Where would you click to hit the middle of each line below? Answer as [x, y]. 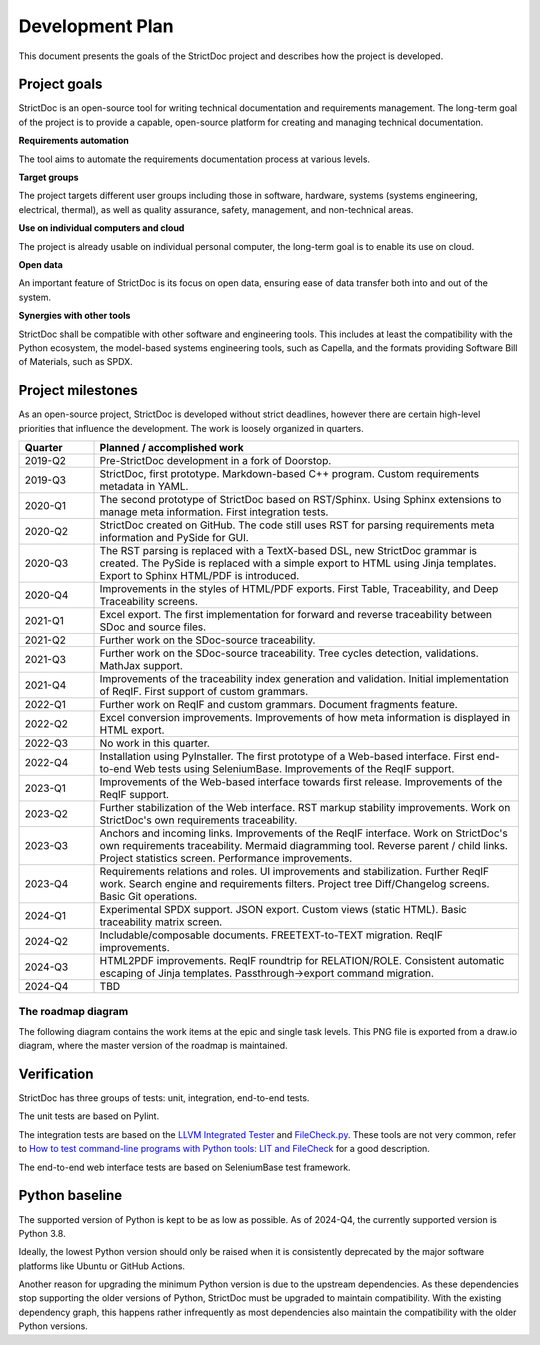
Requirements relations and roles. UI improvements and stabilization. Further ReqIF [294, 871]
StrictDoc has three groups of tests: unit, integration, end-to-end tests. [164, 1098]
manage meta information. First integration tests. [214, 512]
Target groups [48, 177]
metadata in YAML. [144, 486]
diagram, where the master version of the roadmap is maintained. [153, 1046]
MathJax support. [141, 665]
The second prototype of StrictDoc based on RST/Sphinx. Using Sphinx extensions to [300, 499]
